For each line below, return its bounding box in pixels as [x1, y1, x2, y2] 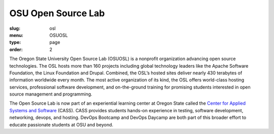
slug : [9, 25, 20, 31]
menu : [9, 32, 24, 38]
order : [9, 46, 23, 53]
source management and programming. [9, 91, 92, 97]
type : [9, 39, 21, 46]
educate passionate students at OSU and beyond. [9, 121, 114, 127]
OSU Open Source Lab [9, 8, 105, 19]
